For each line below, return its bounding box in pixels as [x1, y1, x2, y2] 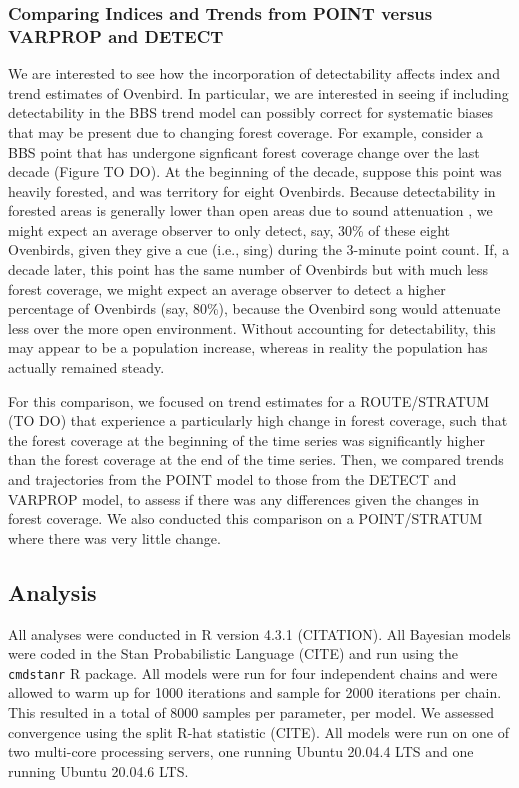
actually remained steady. [8, 357, 165, 378]
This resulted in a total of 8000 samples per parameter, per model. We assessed [8, 702, 495, 723]
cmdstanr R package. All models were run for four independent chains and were [8, 662, 498, 683]
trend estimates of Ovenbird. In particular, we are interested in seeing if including [8, 82, 509, 103]
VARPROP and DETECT [8, 23, 224, 48]
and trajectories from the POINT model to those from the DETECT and [8, 469, 457, 490]
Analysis [8, 576, 97, 607]
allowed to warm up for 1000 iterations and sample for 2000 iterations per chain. [8, 682, 502, 703]
